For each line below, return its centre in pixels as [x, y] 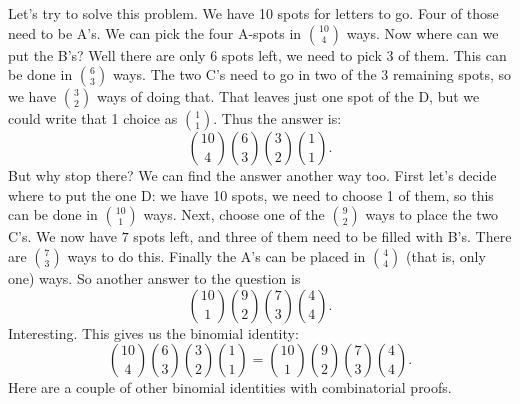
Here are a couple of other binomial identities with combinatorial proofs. [230, 387]
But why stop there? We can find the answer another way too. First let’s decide [252, 175]
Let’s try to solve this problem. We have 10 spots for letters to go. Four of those [253, 13]
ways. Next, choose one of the [234, 214]
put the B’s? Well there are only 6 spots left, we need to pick [195, 54]
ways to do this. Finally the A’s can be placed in [216, 255]
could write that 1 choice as [93, 118]
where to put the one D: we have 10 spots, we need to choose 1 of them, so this [251, 194]
